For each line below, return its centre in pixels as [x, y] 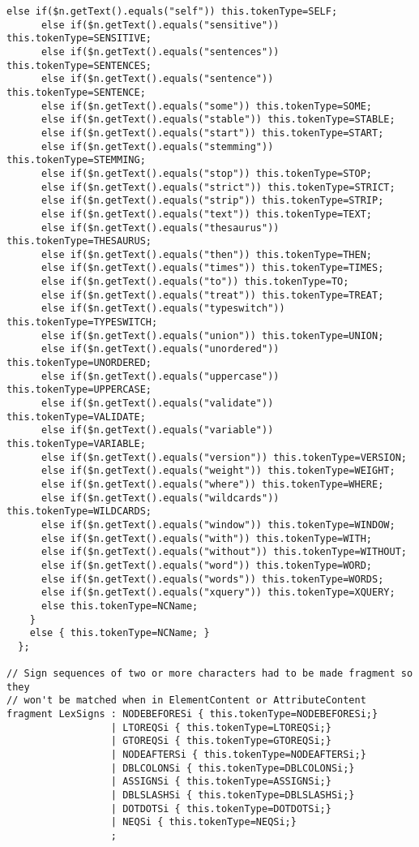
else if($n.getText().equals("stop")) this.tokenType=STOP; [207, 173]
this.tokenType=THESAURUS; [79, 241]
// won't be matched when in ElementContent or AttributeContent [186, 701]
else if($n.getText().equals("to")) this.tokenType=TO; [195, 282]
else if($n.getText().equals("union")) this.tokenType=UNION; [212, 335]
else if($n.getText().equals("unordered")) [160, 349]
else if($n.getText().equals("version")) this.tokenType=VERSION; [224, 457]
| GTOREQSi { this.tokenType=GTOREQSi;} [221, 741]
